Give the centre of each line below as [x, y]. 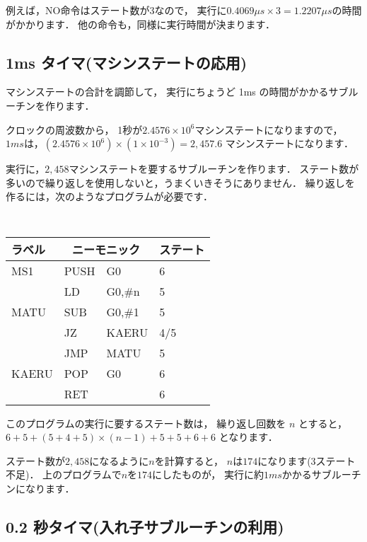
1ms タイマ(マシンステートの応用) [127, 62]
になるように [119, 460]
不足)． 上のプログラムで [64, 474]
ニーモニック [106, 249]
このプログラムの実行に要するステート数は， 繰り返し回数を [146, 423]
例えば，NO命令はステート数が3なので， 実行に [116, 10]
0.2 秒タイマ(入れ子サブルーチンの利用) [145, 526]
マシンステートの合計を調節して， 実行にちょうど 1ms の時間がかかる [167, 92]
